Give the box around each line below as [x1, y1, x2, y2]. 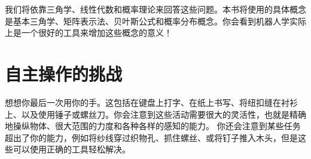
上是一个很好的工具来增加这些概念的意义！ [5, 26, 172, 39]
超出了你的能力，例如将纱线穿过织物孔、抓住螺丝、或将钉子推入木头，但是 [5, 131, 298, 143]
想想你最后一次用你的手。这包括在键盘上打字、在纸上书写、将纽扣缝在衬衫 [5, 96, 298, 108]
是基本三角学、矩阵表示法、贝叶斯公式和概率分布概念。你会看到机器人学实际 [5, 14, 306, 27]
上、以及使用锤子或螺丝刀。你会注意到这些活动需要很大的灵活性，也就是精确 [5, 108, 306, 120]
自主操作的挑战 [5, 61, 123, 85]
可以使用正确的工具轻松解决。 [13, 143, 130, 155]
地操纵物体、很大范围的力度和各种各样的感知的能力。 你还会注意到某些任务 [5, 120, 301, 132]
